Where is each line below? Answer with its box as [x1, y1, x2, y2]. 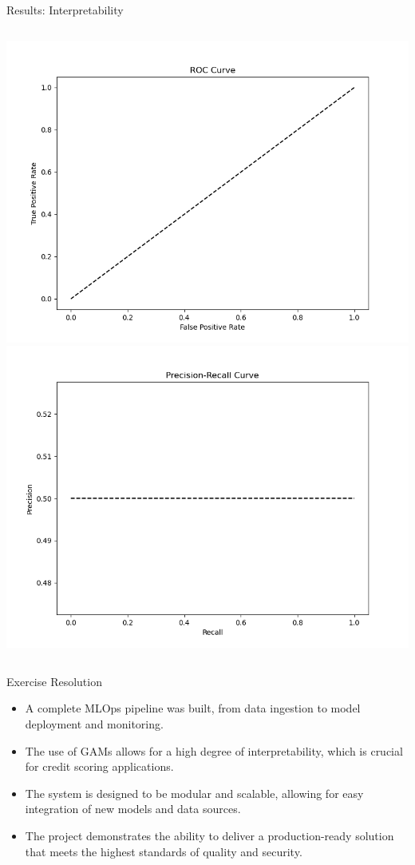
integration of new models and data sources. [25, 800, 241, 817]
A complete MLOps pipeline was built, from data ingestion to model [25, 700, 361, 716]
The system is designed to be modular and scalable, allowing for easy [25, 784, 364, 801]
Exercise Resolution [6, 673, 102, 689]
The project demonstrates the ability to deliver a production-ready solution [25, 827, 394, 843]
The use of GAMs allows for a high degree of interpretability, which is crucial [25, 742, 403, 759]
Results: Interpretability [6, 2, 124, 18]
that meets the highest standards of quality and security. [25, 843, 302, 859]
